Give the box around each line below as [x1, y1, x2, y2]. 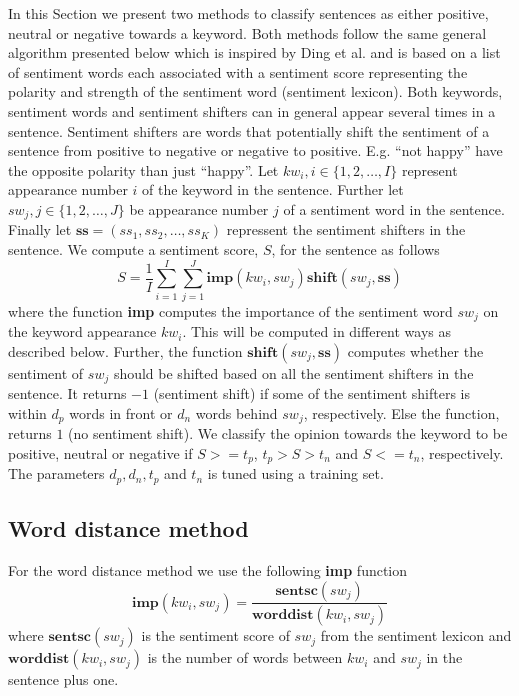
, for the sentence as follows [271, 238, 440, 259]
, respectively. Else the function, [303, 402, 500, 423]
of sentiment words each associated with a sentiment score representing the [8, 61, 468, 82]
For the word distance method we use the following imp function [8, 559, 408, 580]
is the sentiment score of [141, 625, 290, 646]
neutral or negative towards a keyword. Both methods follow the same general [8, 22, 487, 43]
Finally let [8, 219, 72, 240]
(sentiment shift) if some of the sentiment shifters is [153, 383, 470, 404]
